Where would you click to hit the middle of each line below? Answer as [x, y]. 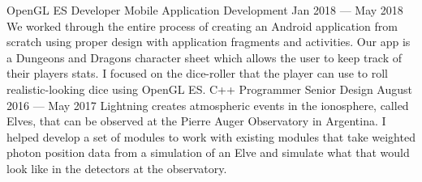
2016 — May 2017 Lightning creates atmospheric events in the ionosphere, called [208, 105]
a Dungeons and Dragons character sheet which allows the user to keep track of [205, 57]
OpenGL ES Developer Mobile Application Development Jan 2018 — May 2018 [205, 10]
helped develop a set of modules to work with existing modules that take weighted [211, 136]
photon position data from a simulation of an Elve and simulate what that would [208, 152]
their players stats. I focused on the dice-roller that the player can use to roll [197, 73]
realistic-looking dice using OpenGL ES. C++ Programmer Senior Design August [209, 89]
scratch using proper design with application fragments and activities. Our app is [209, 42]
